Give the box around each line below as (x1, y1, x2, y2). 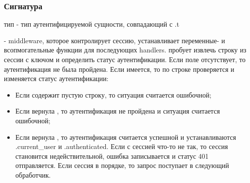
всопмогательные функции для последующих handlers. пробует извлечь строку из (4, 45, 247, 55)
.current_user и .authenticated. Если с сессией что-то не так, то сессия (15, 141, 228, 151)
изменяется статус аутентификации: (4, 73, 109, 83)
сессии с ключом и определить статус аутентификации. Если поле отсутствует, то (4, 54, 246, 64)
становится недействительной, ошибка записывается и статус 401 (15, 150, 209, 161)
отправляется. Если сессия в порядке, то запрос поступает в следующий (15, 160, 229, 170)
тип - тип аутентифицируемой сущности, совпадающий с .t (4, 19, 180, 29)
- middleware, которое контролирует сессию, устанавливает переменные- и (4, 35, 225, 45)
